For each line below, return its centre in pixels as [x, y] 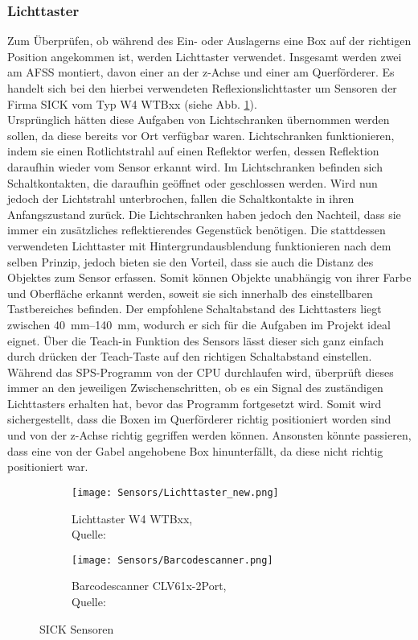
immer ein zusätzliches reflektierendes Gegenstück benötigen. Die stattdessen [197, 230]
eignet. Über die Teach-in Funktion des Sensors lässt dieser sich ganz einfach [196, 340]
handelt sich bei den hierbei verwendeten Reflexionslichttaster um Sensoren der [202, 88]
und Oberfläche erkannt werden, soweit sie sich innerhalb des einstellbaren [190, 293]
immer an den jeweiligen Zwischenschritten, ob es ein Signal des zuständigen [195, 388]
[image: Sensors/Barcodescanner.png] [172, 560]
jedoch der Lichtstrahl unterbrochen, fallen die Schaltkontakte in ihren [181, 198]
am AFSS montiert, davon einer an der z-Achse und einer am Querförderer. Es [201, 72]
